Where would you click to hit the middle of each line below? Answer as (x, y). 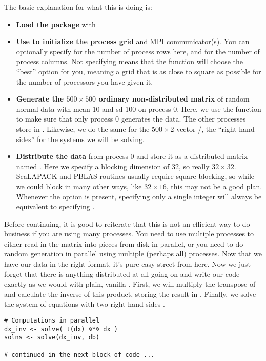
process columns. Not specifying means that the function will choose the (130, 61)
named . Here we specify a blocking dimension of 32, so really (113, 166)
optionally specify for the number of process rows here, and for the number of (138, 51)
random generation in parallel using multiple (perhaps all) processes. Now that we (133, 254)
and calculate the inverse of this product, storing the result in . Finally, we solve (130, 294)
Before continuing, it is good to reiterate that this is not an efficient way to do (127, 223)
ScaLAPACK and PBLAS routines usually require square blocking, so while (135, 176)
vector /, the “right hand (216, 128)
